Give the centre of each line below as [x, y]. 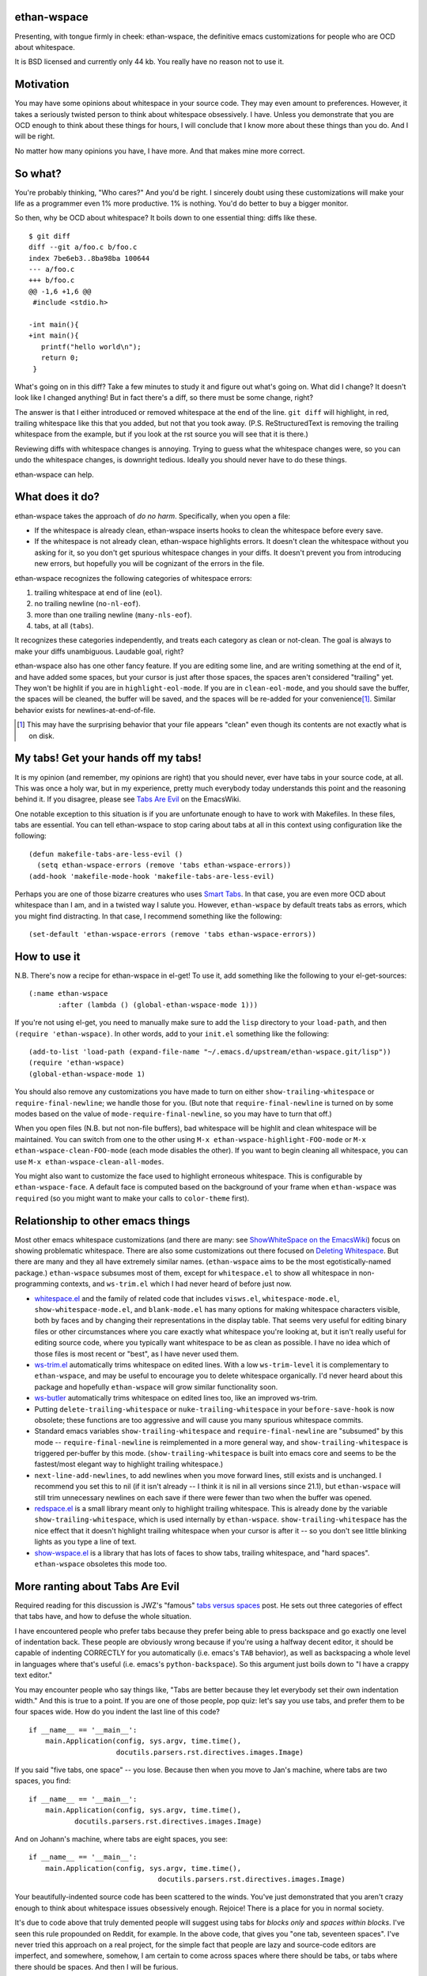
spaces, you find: [43, 1781]
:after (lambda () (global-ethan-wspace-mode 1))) [158, 1005]
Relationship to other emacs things [102, 1221]
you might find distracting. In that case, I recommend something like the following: [148, 916]
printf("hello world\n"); [91, 347]
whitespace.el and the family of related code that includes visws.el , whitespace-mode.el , [187, 1298]
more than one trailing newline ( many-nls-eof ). [113, 615]
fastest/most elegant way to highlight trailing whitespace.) [129, 1464]
